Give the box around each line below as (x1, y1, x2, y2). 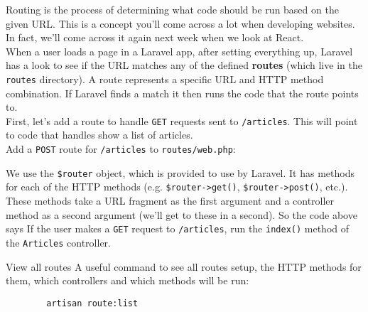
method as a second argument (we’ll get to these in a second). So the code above (6, 207, 357, 222)
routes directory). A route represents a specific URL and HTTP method (6, 71, 324, 86)
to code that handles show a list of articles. (6, 127, 193, 142)
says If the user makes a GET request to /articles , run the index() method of (6, 221, 350, 236)
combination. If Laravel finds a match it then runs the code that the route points (6, 85, 359, 100)
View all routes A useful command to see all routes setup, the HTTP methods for (6, 259, 362, 274)
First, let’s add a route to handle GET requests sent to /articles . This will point (6, 113, 358, 128)
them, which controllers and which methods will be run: (6, 273, 249, 288)
